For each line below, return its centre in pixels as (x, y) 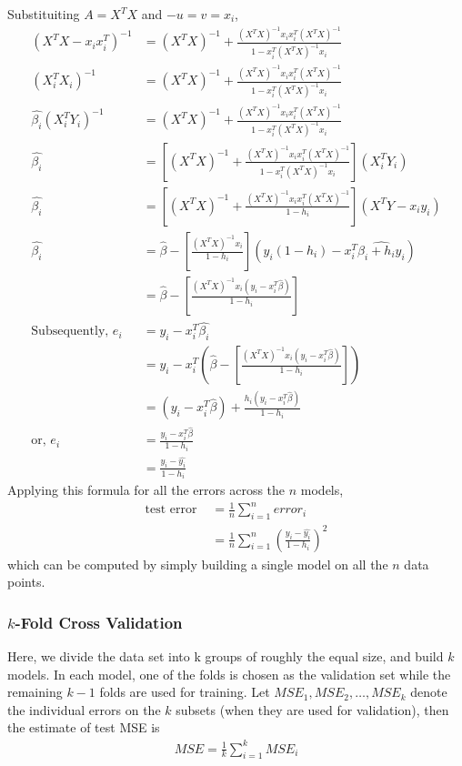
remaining (35, 692)
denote (429, 692)
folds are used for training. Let (185, 692)
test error (171, 510)
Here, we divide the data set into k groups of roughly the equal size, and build (226, 656)
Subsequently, (70, 332)
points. (26, 582)
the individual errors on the (84, 709)
